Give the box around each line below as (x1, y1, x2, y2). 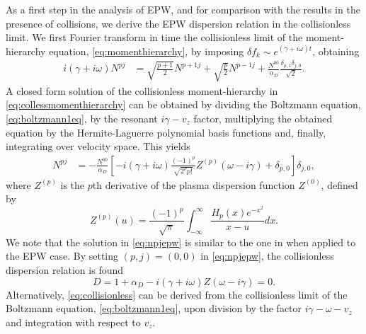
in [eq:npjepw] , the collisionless (200, 248, 334, 263)
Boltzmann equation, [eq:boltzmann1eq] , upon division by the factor (6, 301, 302, 316)
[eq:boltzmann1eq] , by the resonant (6, 111, 158, 125)
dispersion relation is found (6, 263, 124, 277)
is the (60, 177, 85, 192)
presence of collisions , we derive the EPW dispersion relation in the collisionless (6, 16, 351, 30)
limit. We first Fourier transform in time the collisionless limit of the (6, 30, 303, 45)
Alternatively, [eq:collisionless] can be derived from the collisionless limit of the (6, 287, 348, 301)
